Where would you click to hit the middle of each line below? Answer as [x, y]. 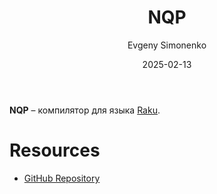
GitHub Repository [62, 178]
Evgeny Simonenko [167, 45]
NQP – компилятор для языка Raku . [85, 110]
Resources [55, 150]
